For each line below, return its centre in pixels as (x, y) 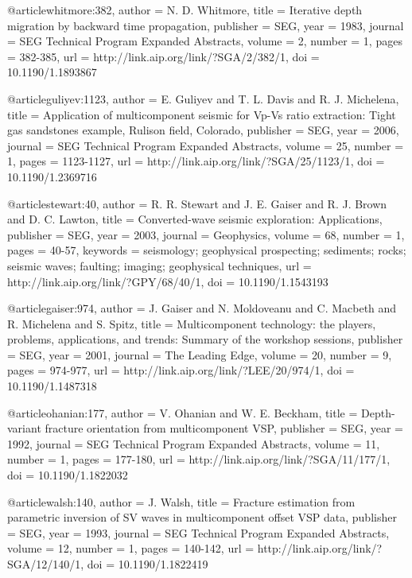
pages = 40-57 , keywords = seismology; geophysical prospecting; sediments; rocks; (207, 250)
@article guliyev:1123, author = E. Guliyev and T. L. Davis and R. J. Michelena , (203, 98)
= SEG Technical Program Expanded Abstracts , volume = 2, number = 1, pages (205, 41)
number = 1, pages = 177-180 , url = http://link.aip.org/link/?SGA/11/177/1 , (199, 459)
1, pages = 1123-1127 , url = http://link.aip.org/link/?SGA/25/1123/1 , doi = (196, 161)
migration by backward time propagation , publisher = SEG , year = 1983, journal (206, 25)
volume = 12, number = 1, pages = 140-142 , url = (131, 548)
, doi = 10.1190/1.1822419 (144, 564)
